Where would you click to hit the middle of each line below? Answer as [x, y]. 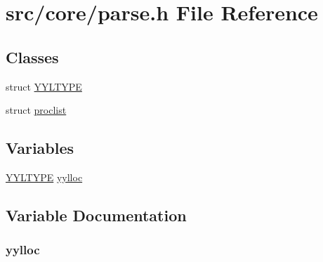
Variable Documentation [96, 215]
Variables [40, 148]
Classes [32, 57]
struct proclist [36, 110]
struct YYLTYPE [44, 86]
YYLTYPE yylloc [44, 177]
